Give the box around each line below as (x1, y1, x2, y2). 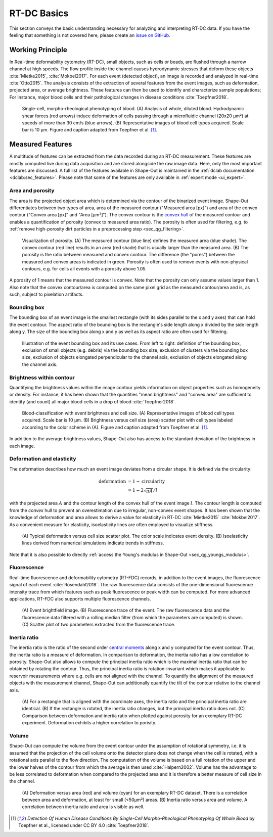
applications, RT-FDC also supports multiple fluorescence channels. (9, 596, 151, 601)
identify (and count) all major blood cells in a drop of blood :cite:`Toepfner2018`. (9, 398, 176, 404)
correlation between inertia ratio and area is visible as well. (22, 804, 145, 810)
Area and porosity (9, 187, 55, 194)
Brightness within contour (9, 374, 75, 381)
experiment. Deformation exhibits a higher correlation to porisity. (22, 720, 157, 726)
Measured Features (9, 140, 72, 149)
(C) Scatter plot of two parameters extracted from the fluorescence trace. (22, 622, 175, 628)
